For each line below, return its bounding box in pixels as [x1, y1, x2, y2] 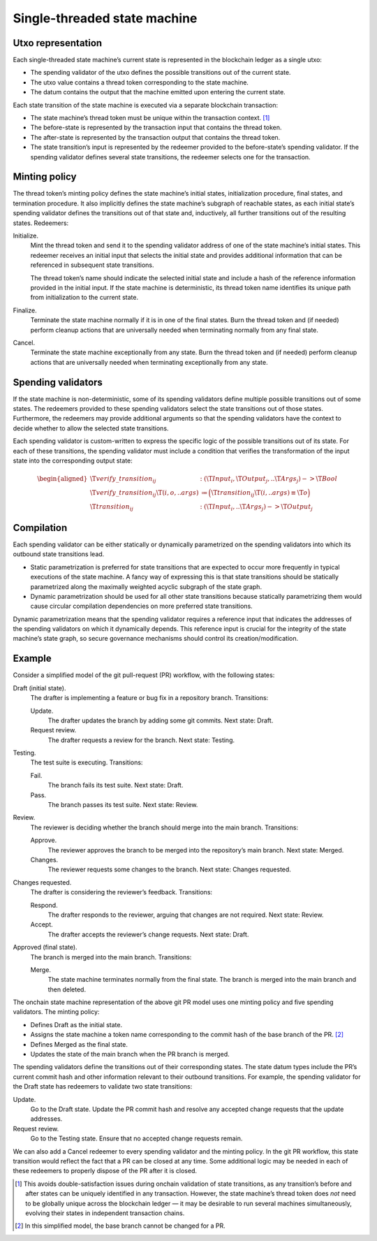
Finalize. [13, 306, 38, 314]
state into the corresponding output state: [13, 456, 133, 465]
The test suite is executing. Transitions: [30, 758, 143, 767]
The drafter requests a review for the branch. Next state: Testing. [47, 736, 235, 744]
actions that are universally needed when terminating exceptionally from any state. [30, 358, 268, 366]
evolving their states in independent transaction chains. [25, 1209, 185, 1217]
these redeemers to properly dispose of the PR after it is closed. [13, 1167, 198, 1175]
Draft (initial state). [13, 683, 66, 692]
